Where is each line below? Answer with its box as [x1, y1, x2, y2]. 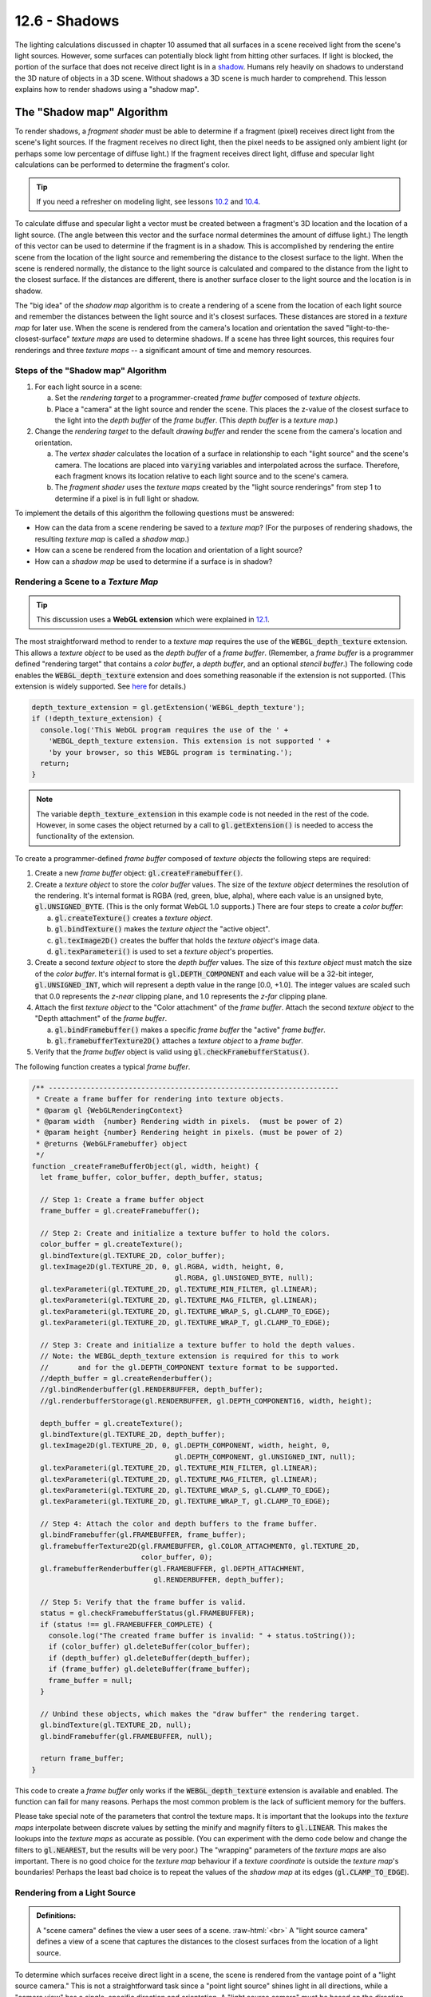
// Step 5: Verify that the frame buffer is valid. [40, 1598, 247, 1606]
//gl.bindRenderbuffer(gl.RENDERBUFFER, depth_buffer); [40, 1385, 263, 1394]
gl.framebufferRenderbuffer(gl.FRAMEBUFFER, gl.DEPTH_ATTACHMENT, [40, 1564, 306, 1573]
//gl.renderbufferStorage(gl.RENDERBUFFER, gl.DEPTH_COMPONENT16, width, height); [40, 1396, 373, 1405]
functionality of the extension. [36, 832, 135, 841]
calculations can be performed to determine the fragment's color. [14, 160, 231, 169]
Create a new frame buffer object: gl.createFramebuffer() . [34, 868, 243, 878]
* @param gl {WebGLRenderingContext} [36, 1106, 184, 1114]
